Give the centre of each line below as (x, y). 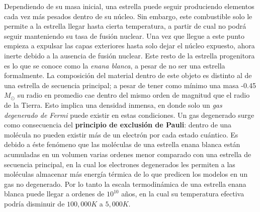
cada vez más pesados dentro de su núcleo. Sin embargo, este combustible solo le (128, 16)
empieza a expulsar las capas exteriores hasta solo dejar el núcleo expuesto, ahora (129, 46)
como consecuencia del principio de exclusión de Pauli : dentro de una (118, 125)
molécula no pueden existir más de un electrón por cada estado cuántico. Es (121, 134)
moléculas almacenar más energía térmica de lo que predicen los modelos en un (126, 174)
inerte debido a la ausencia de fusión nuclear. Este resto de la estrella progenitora (129, 55)
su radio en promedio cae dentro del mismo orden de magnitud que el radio (134, 95)
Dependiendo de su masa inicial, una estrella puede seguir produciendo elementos (129, 6)
